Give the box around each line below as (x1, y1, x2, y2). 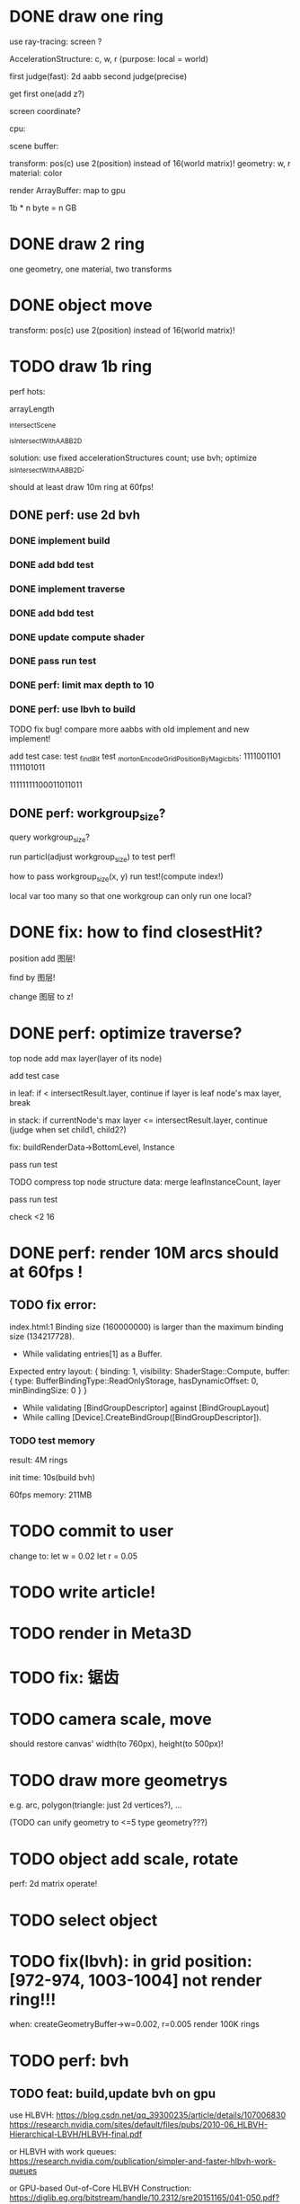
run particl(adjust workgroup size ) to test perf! (9, 851, 176, 865)
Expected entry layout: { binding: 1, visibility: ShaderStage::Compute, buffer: (9, 1365, 290, 1376)
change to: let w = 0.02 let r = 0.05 (9, 1551, 137, 1561)
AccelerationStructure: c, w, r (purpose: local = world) (9, 53, 209, 64)
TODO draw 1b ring (9, 357, 153, 377)
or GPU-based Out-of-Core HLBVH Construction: (9, 2182, 192, 2194)
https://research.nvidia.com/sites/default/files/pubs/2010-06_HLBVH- (9, 2120, 268, 2130)
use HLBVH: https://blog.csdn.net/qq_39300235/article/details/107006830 (9, 2110, 287, 2120)
